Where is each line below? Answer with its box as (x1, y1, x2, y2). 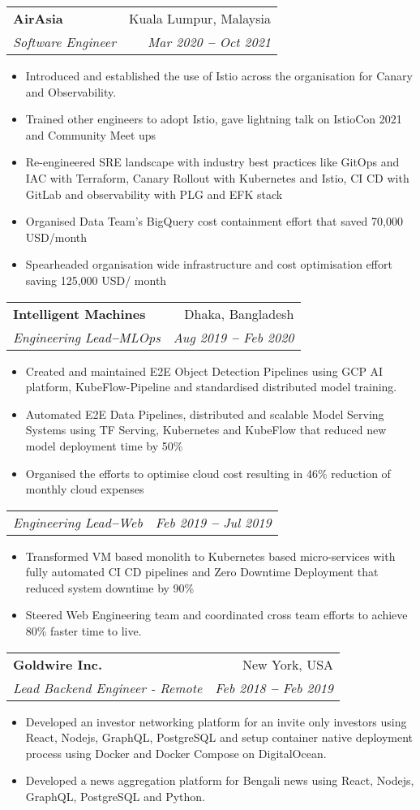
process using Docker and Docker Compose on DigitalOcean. (25, 744, 327, 761)
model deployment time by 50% (25, 437, 183, 454)
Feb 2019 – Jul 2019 (155, 512, 272, 532)
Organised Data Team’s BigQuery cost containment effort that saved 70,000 (25, 213, 403, 230)
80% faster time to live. (25, 623, 142, 640)
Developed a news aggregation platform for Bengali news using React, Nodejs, (25, 772, 414, 789)
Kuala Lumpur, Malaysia (128, 9, 272, 28)
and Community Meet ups (25, 126, 156, 143)
